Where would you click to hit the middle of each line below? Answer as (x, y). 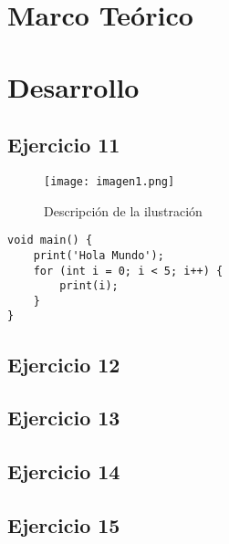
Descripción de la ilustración (123, 210)
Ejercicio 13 (64, 418)
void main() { (50, 241)
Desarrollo (73, 86)
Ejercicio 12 (64, 364)
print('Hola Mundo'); (99, 255)
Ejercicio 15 (64, 524)
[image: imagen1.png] (109, 181)
